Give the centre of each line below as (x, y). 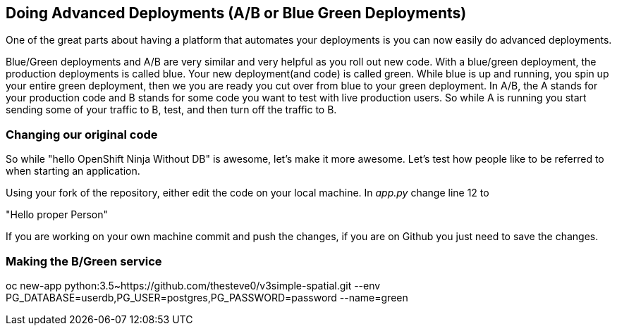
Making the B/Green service (84, 261)
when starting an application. (73, 171)
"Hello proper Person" (57, 215)
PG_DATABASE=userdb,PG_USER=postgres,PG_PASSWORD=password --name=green (207, 297)
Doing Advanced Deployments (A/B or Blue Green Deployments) (236, 13)
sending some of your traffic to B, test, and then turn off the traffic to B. (171, 110)
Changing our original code (82, 134)
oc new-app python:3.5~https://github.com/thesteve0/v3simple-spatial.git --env (193, 285)
